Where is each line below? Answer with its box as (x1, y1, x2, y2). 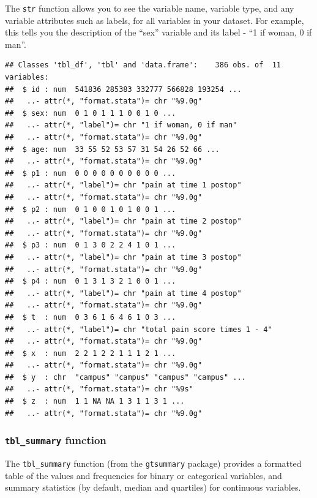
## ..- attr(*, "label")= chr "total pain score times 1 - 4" (5, 325, 272, 334)
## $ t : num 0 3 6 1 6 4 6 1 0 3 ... (5, 312, 176, 322)
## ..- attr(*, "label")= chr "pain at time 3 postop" (5, 252, 242, 262)
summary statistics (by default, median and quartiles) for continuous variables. (5, 481, 301, 494)
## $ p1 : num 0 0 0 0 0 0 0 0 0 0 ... (5, 168, 176, 178)
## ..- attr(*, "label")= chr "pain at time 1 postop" (5, 181, 242, 190)
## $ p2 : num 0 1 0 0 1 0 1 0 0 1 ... (5, 205, 176, 214)
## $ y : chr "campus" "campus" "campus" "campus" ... (5, 372, 246, 382)
